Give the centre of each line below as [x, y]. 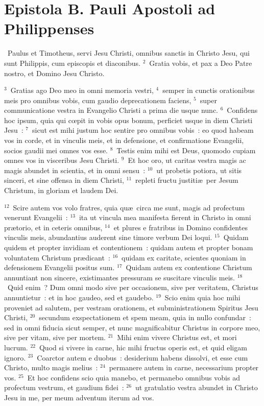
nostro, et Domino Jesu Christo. [54, 73]
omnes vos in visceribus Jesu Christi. [62, 160]
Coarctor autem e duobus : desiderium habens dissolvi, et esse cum [142, 357]
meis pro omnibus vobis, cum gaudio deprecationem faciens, [98, 100]
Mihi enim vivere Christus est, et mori [177, 337]
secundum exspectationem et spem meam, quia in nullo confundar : [145, 317]
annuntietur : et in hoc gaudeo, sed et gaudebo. [79, 297]
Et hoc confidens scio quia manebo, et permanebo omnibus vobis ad [134, 377]
